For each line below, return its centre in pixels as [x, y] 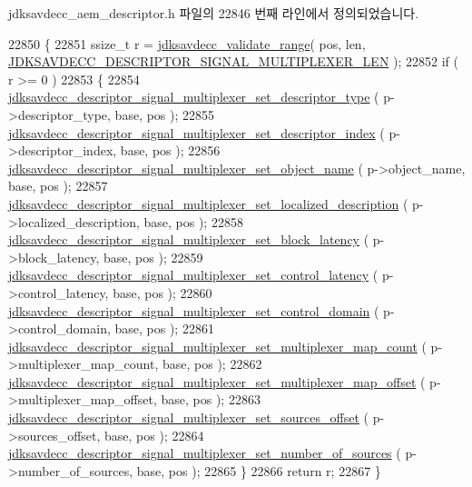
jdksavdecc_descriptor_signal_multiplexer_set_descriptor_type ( [194, 97]
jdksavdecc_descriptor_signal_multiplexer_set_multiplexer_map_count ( [217, 346]
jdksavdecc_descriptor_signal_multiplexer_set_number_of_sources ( [205, 453]
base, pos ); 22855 [165, 114]
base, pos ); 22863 [211, 399]
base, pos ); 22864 [154, 435]
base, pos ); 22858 [193, 221]
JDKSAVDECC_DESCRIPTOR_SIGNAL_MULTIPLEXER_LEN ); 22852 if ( [234, 61]
